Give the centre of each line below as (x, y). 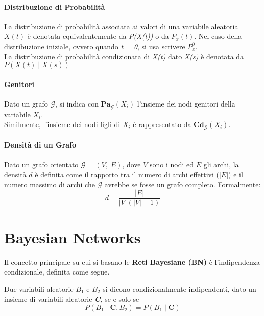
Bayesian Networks (73, 237)
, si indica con (77, 103)
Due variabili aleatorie (39, 289)
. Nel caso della (218, 36)
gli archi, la (221, 164)
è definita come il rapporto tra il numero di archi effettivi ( (127, 174)
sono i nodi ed (172, 164)
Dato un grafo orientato (41, 164)
